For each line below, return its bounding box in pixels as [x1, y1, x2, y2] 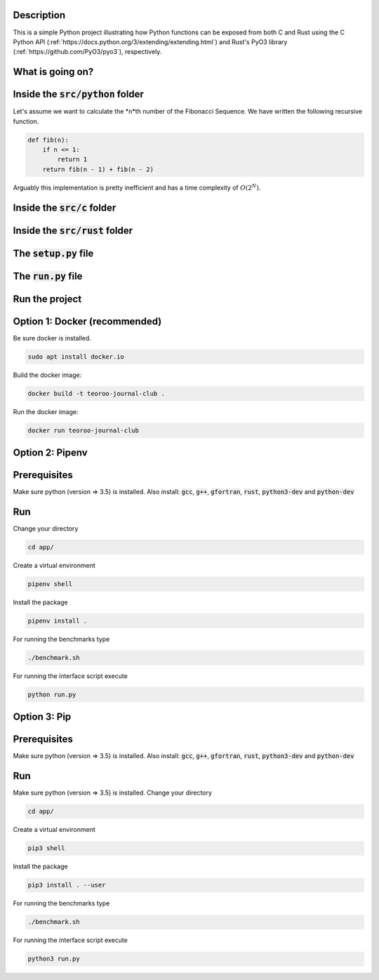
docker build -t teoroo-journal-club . [27, 390, 165, 397]
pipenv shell [27, 580, 73, 588]
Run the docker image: [13, 407, 79, 416]
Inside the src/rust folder [13, 225, 133, 237]
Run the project [13, 293, 82, 305]
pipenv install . [27, 617, 88, 625]
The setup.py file [13, 247, 94, 259]
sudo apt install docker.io [27, 352, 124, 361]
